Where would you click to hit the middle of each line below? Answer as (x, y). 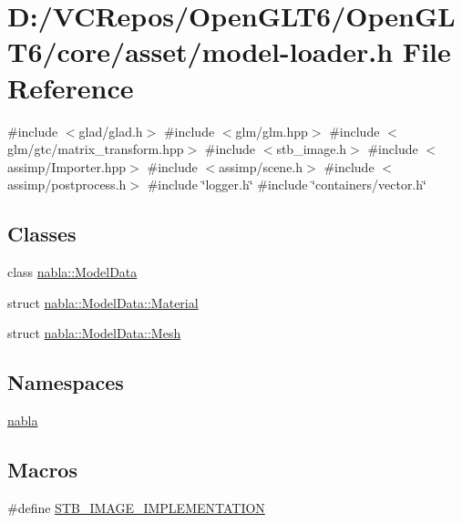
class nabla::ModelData (72, 272)
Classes (42, 234)
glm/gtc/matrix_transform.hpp (96, 149)
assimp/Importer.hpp (67, 166)
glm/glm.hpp (272, 131)
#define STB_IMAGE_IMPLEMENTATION (136, 507)
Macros (42, 470)
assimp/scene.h (261, 166)
